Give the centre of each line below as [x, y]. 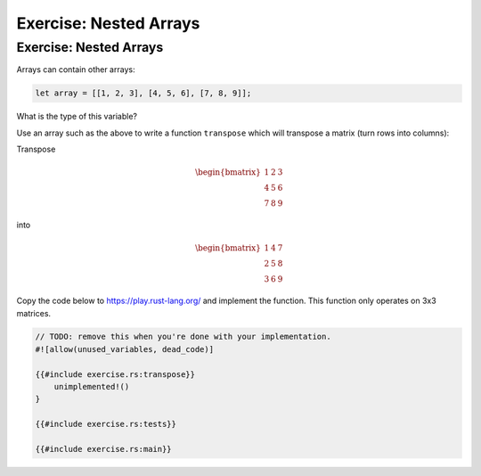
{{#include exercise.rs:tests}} [106, 424]
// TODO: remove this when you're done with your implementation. [183, 337]
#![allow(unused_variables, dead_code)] [124, 349]
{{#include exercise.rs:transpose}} [115, 374]
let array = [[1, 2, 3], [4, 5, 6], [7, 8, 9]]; [143, 93]
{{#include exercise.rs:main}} [104, 449]
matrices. [34, 313]
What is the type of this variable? [77, 117]
